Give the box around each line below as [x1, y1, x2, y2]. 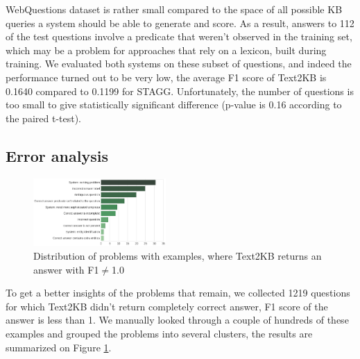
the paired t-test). [6, 110, 82, 125]
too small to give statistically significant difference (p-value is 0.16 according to [6, 97, 342, 112]
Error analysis [6, 144, 108, 166]
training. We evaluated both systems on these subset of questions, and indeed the [6, 56, 352, 71]
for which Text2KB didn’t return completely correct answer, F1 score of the [6, 299, 328, 313]
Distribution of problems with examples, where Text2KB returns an [33, 249, 322, 263]
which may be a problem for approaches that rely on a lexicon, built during [6, 42, 327, 57]
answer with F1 [33, 262, 99, 276]
